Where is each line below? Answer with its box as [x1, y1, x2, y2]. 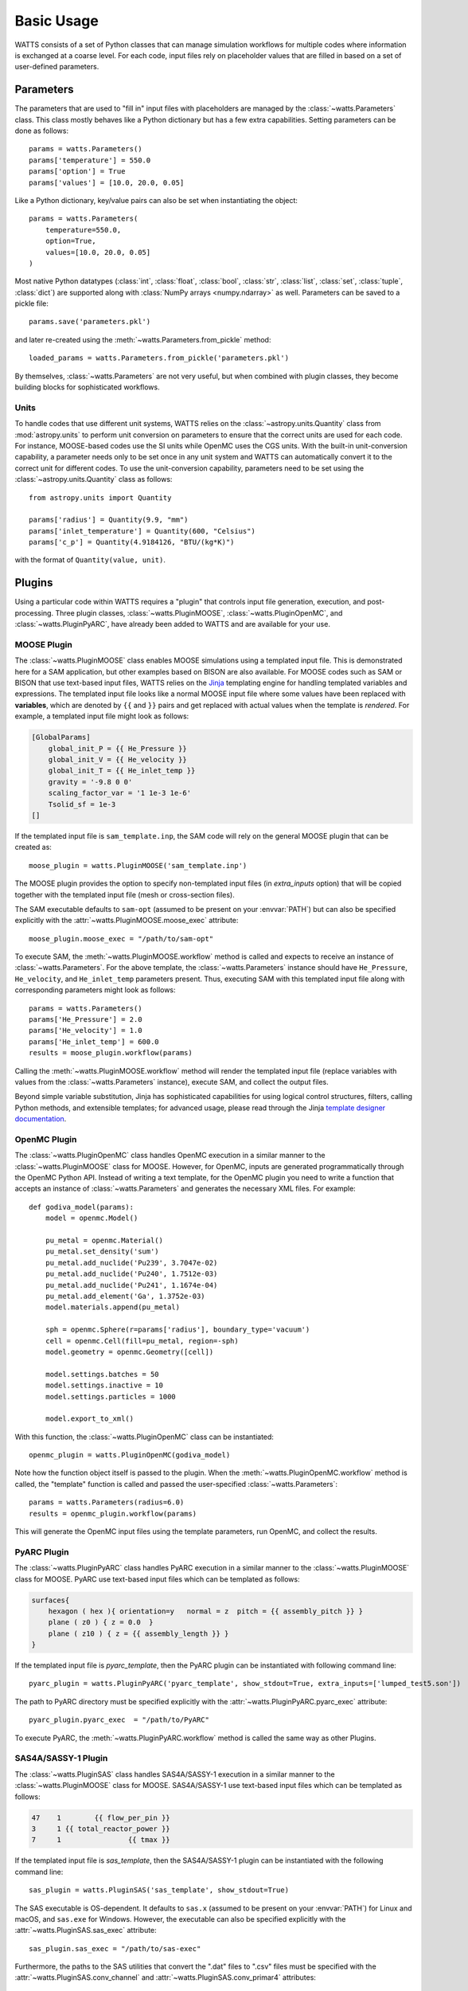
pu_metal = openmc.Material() [45, 1236, 163, 1246]
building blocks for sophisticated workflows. [14, 382, 160, 392]
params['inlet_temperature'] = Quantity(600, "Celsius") [29, 526, 256, 535]
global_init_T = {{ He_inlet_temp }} [48, 766, 196, 776]
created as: [14, 843, 52, 852]
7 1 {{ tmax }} [31, 1836, 170, 1844]
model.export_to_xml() [45, 1414, 135, 1423]
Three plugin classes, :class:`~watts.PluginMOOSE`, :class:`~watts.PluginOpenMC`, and [55, 608, 343, 617]
